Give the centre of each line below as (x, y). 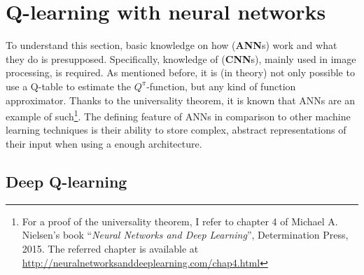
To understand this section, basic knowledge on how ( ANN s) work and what (171, 45)
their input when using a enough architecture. (104, 143)
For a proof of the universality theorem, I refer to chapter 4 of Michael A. (180, 221)
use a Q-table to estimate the (69, 86)
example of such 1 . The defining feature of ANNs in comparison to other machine (178, 115)
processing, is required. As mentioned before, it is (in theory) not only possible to (180, 72)
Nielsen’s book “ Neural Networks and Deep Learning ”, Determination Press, (185, 235)
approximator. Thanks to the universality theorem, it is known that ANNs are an (181, 100)
